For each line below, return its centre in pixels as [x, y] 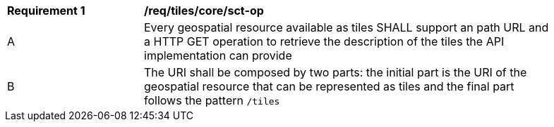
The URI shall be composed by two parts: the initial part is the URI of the [336, 72]
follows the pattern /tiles [212, 100]
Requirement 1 [46, 11]
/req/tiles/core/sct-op [204, 11]
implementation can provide [218, 55]
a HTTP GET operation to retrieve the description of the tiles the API [324, 41]
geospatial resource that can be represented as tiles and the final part [329, 86]
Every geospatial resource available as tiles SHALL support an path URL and [347, 27]
